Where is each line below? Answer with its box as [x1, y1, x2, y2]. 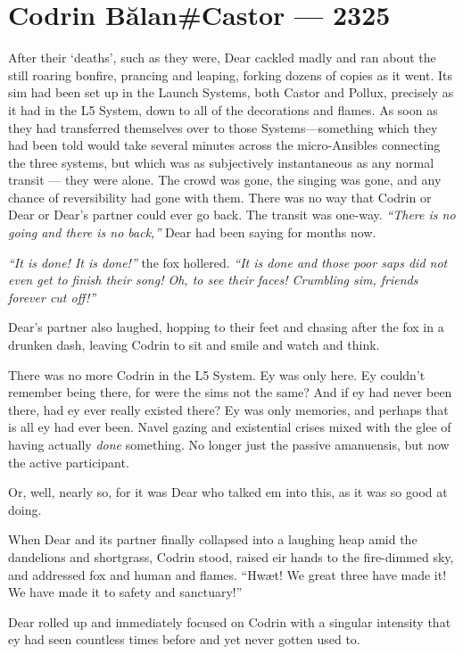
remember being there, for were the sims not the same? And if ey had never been [8, 383, 452, 402]
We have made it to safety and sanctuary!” [8, 583, 243, 601]
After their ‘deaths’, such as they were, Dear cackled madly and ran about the [8, 48, 436, 67]
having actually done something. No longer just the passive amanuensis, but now [8, 435, 450, 453]
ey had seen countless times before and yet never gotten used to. [8, 630, 360, 649]
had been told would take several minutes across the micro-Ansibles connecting [8, 136, 441, 154]
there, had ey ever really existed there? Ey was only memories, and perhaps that [8, 400, 449, 418]
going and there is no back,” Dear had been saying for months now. [8, 223, 376, 242]
